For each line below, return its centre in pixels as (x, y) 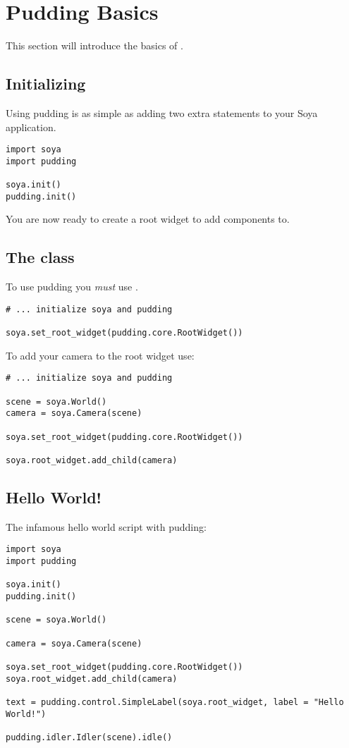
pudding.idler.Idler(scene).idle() (89, 737)
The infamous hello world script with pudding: (106, 526)
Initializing (46, 84)
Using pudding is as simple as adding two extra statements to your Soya (162, 112)
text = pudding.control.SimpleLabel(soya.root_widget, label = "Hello (175, 702)
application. (31, 127)
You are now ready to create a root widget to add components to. (148, 219)
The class (40, 257)
